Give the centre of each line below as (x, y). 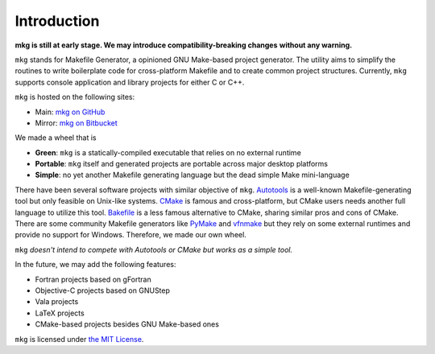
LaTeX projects (60, 313)
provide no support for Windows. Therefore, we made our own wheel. (131, 235)
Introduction (57, 21)
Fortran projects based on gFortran (93, 279)
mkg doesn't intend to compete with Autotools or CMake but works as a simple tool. (154, 249)
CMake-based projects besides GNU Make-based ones (127, 324)
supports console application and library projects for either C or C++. (130, 82)
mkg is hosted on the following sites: (75, 97)
